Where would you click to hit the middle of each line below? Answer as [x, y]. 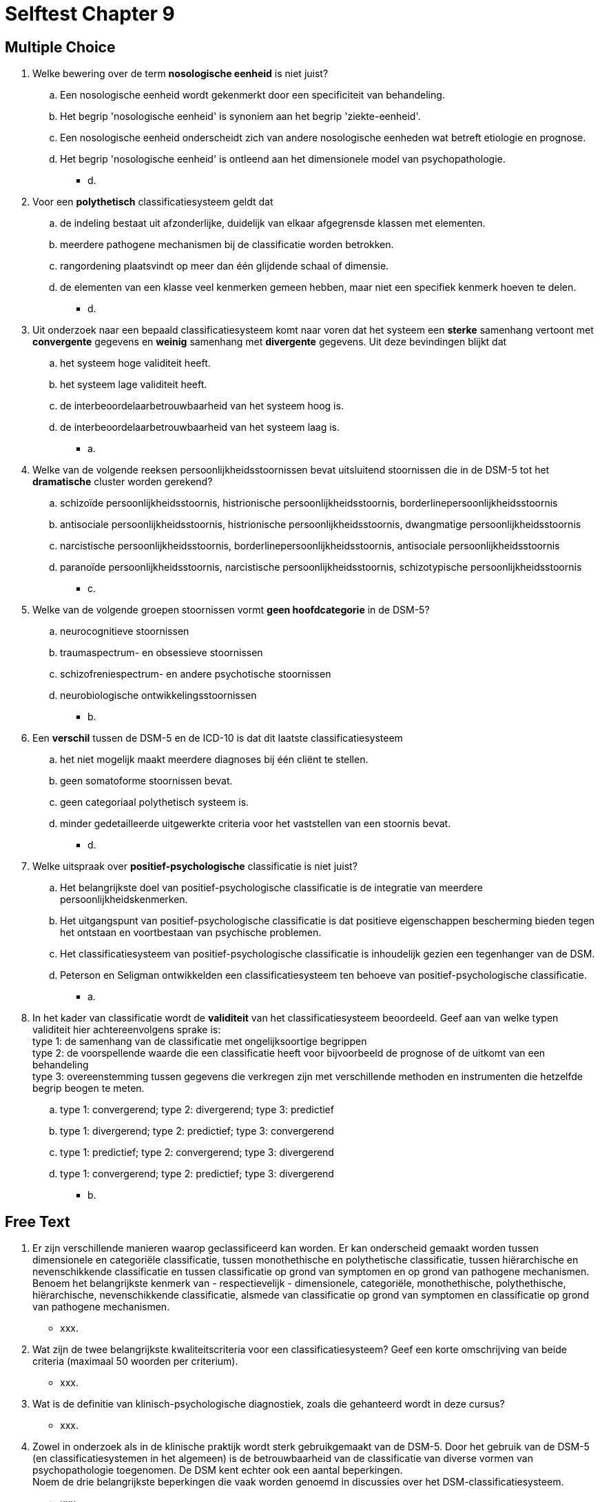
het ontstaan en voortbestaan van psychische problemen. [191, 933]
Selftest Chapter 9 [90, 14]
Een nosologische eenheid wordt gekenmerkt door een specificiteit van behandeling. [252, 95]
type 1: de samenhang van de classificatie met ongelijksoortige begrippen [200, 1042]
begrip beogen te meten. [89, 1088]
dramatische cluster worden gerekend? [123, 482]
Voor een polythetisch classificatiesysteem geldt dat [153, 202]
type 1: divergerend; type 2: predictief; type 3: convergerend [197, 1131]
